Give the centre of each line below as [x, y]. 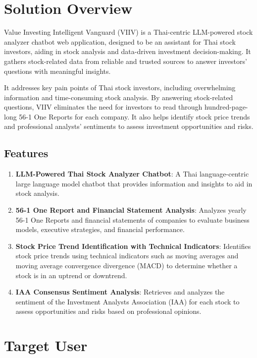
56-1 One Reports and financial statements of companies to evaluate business [132, 219]
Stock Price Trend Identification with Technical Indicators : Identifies [133, 246]
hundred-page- [226, 107]
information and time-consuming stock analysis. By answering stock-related [119, 97]
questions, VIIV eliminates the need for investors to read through [103, 107]
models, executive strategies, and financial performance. [100, 229]
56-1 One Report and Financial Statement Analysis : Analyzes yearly [131, 210]
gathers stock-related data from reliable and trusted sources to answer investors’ [126, 61]
